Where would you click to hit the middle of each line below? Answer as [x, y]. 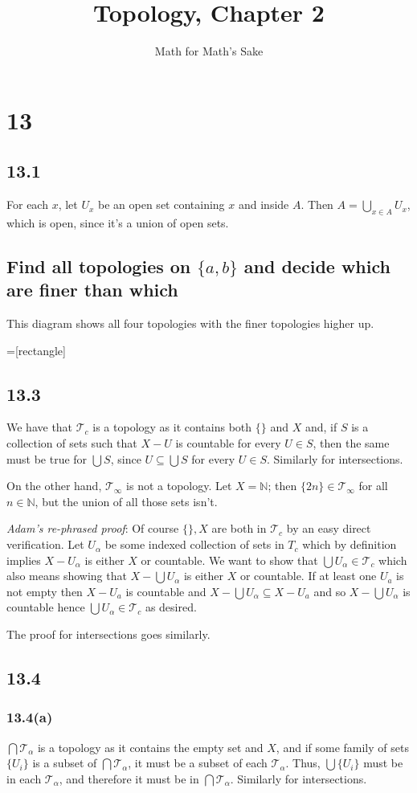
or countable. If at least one [308, 576]
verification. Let [45, 544]
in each [24, 778]
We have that [40, 427]
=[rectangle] [36, 350]
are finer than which [92, 290]
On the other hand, [54, 486]
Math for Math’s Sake [209, 51]
